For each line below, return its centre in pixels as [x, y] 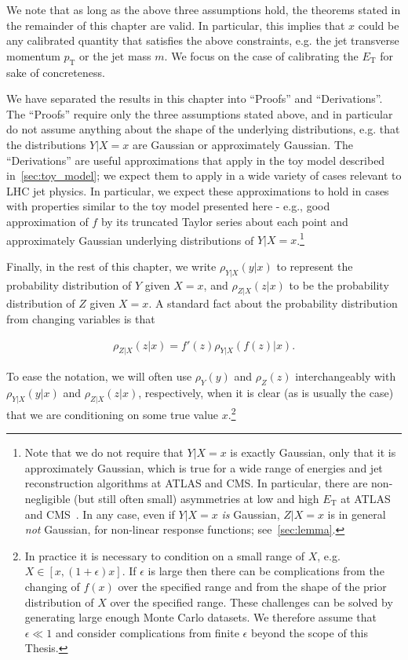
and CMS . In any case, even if [100, 514]
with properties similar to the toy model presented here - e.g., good [168, 206]
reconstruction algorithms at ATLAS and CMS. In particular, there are [196, 483]
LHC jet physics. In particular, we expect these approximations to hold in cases [198, 190]
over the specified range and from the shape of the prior [252, 586]
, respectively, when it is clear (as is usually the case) [266, 393]
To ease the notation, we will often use [99, 376]
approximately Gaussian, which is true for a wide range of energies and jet [204, 467]
